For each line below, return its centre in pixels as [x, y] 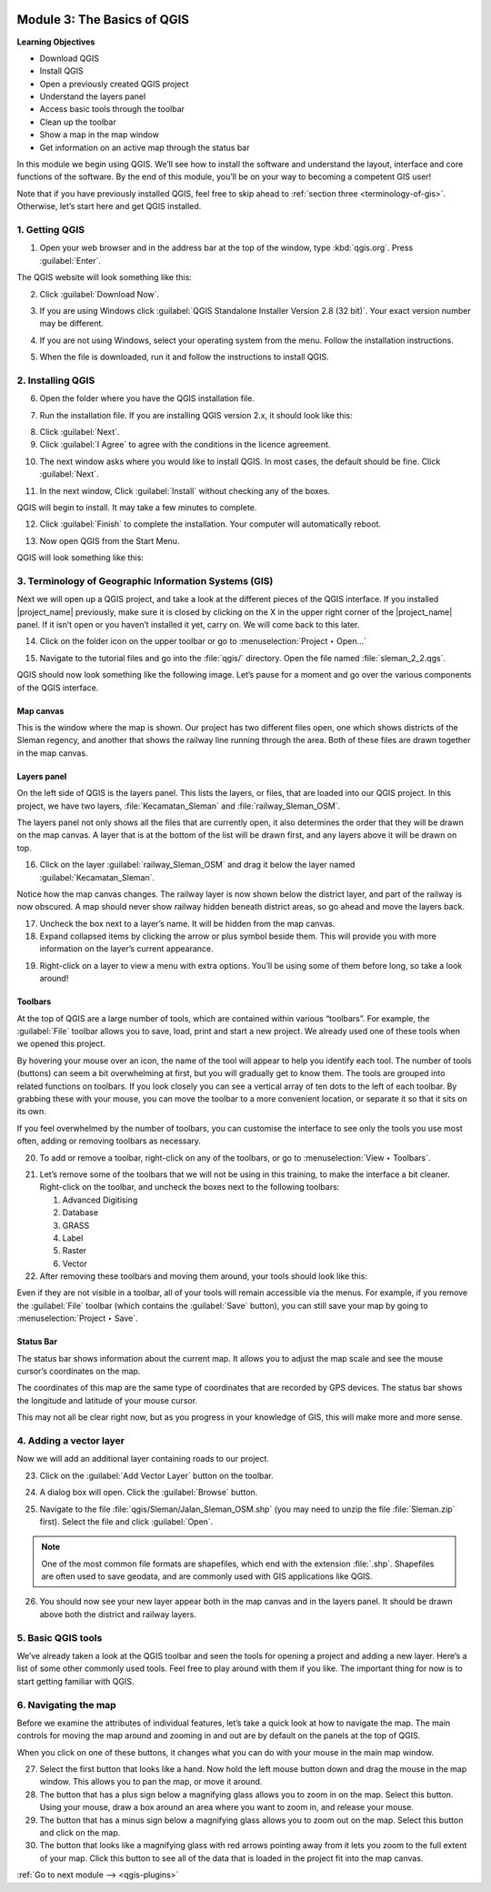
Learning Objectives [56, 42]
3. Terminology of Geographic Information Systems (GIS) [145, 580]
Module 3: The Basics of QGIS [103, 20]
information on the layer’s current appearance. [126, 949]
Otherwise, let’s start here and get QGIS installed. [109, 206]
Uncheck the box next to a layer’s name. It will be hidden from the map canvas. [187, 923]
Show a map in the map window [99, 135]
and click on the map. [80, 1833]
